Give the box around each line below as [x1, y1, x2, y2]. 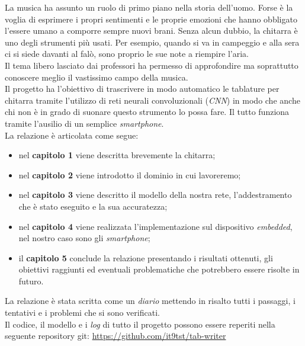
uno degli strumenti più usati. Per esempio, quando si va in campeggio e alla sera [5, 36, 300, 48]
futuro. [18, 274, 44, 287]
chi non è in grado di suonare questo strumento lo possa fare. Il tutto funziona [5, 105, 290, 118]
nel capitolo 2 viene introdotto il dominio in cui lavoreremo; [18, 168, 241, 181]
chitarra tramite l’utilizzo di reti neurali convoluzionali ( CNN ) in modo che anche [5, 94, 300, 106]
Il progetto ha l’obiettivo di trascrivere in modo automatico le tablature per [5, 82, 280, 95]
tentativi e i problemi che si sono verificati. [5, 306, 160, 319]
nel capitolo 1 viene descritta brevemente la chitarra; [18, 149, 216, 161]
